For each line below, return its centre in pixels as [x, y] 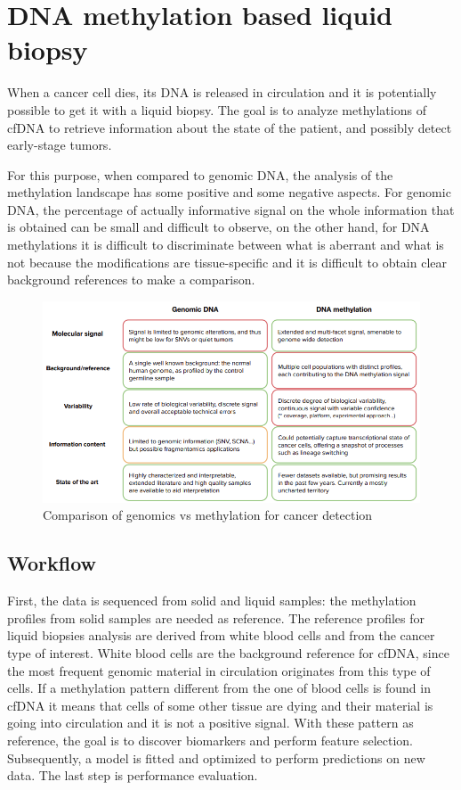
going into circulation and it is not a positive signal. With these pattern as [210, 723]
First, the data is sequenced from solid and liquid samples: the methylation [212, 601]
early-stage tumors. [60, 145]
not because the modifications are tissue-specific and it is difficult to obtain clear [227, 262]
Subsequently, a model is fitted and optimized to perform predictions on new [216, 757]
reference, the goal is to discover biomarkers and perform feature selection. [210, 740]
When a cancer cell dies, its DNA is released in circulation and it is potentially [222, 92]
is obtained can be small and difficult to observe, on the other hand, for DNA [218, 227]
